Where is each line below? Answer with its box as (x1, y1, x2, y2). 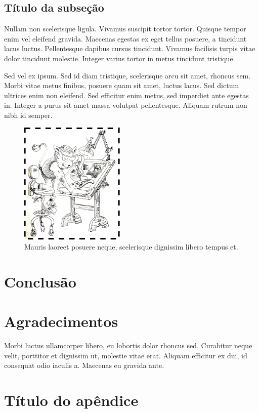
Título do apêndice (4, 390, 139, 410)
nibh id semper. (4, 109, 53, 120)
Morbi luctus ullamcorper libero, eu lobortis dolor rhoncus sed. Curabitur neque (4, 340, 252, 351)
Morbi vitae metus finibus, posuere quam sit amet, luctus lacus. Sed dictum (4, 80, 239, 91)
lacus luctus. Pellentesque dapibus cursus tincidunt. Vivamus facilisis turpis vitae (4, 43, 255, 54)
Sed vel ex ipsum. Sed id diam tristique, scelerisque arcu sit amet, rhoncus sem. (4, 70, 251, 80)
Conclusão (4, 271, 76, 292)
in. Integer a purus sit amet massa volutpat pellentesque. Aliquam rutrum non (4, 100, 247, 110)
